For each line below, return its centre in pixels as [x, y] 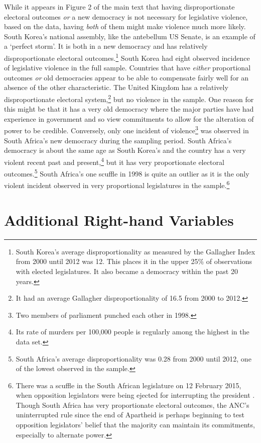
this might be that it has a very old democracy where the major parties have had [129, 109]
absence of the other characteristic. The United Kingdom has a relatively [116, 87]
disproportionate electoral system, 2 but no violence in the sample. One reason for [129, 98]
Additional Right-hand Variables [119, 219]
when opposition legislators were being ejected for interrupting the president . [135, 395]
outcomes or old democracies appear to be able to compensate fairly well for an [126, 77]
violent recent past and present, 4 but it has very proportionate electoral [114, 161]
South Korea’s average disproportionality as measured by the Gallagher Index [136, 251]
